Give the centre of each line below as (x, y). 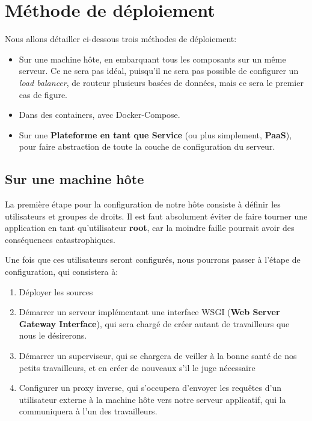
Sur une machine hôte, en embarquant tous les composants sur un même (152, 59)
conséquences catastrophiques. (60, 239)
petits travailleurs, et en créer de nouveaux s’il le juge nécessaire (137, 367)
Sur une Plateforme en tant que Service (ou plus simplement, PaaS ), (155, 134)
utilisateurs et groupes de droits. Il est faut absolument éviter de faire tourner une (156, 216)
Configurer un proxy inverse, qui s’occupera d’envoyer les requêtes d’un (150, 388)
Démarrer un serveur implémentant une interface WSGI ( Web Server (149, 312)
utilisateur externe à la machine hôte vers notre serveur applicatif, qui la (152, 399)
